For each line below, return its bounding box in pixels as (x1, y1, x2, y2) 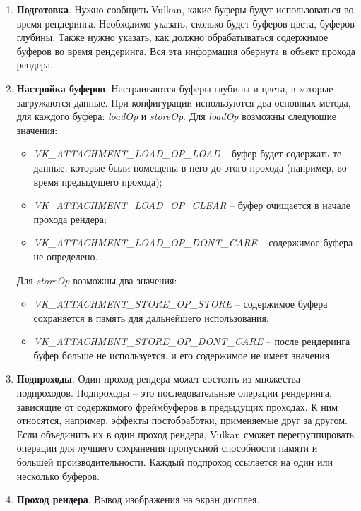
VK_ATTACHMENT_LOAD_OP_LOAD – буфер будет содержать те (33, 146, 342, 161)
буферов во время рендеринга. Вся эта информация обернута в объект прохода (16, 43, 356, 58)
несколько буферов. (16, 468, 100, 483)
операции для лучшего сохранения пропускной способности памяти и (16, 440, 318, 455)
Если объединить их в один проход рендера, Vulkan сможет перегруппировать (16, 426, 354, 441)
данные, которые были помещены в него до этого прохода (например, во (33, 160, 347, 174)
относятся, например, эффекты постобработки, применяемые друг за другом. (16, 413, 348, 428)
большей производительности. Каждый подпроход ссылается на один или (16, 455, 333, 469)
